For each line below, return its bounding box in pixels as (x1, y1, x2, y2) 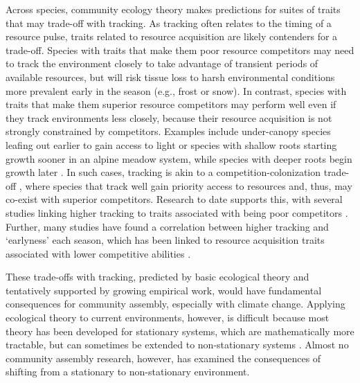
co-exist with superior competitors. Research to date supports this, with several (6, 192, 343, 206)
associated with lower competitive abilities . (6, 246, 191, 260)
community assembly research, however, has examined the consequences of (6, 350, 321, 365)
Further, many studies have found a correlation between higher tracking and (6, 219, 329, 233)
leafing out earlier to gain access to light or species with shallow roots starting (6, 137, 337, 152)
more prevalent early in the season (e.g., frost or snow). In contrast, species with (6, 83, 347, 98)
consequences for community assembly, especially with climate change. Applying (6, 296, 345, 311)
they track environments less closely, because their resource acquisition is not (6, 110, 332, 125)
